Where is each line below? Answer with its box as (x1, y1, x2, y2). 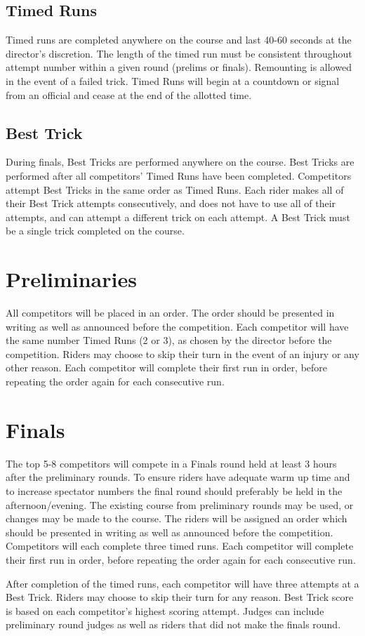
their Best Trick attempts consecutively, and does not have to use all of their (6, 196, 336, 211)
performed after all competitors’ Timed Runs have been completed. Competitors (6, 168, 352, 183)
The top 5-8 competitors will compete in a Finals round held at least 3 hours (6, 456, 337, 470)
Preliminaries (6, 265, 137, 293)
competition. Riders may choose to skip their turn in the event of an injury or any (6, 346, 359, 361)
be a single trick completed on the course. (6, 223, 185, 238)
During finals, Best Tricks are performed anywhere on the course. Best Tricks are (6, 154, 354, 169)
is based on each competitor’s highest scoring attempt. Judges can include (6, 603, 324, 618)
